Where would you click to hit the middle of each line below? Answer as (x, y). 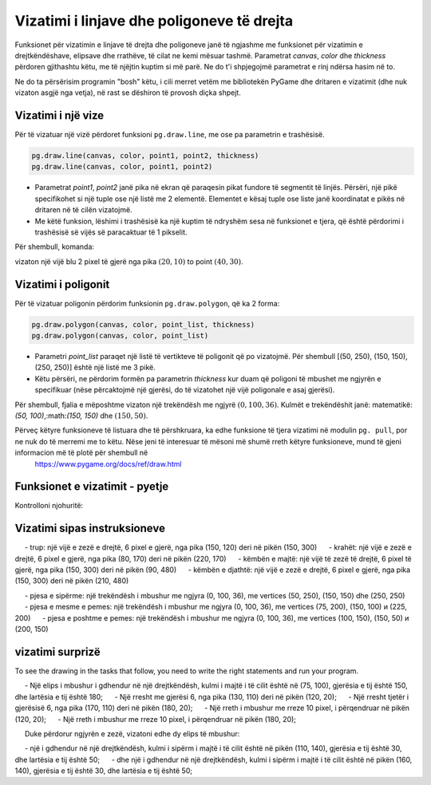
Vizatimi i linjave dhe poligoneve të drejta (154, 21)
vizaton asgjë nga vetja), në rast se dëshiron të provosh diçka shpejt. (128, 93)
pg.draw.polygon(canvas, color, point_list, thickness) (143, 324)
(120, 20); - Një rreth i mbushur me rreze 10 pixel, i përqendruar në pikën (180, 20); (156, 719)
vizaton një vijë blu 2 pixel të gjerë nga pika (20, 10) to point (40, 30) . (129, 261)
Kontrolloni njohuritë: (49, 506)
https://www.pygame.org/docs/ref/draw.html (108, 464)
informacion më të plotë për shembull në (81, 453)
